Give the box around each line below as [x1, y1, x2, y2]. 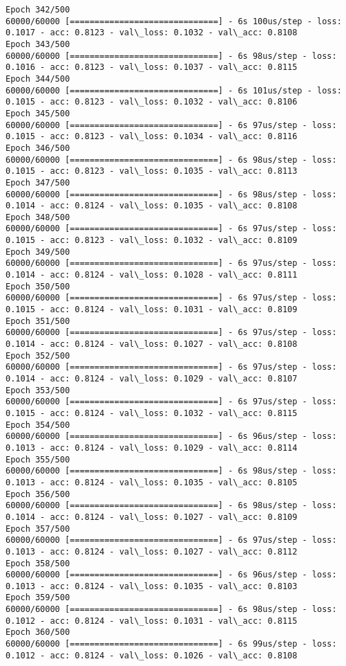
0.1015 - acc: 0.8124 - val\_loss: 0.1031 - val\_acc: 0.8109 [6, 305, 298, 315]
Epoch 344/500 [6, 73, 70, 84]
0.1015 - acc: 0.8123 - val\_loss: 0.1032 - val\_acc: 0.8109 [6, 235, 298, 246]
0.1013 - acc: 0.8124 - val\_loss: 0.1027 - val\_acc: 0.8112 [6, 546, 298, 557]
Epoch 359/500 [6, 593, 70, 603]
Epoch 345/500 [6, 108, 70, 118]
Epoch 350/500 [6, 281, 70, 291]
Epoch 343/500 [6, 39, 70, 49]
